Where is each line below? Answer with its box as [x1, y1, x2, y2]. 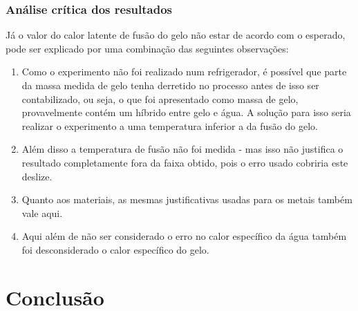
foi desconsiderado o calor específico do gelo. [21, 242, 209, 256]
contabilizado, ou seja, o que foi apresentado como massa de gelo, [21, 91, 299, 106]
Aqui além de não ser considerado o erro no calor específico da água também [21, 229, 347, 243]
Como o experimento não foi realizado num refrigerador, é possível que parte [21, 64, 347, 79]
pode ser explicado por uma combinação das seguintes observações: [6, 41, 289, 55]
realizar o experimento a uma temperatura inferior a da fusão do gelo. [21, 118, 318, 133]
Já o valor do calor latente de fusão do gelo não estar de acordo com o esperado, [6, 28, 346, 42]
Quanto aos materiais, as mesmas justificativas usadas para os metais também [21, 192, 352, 207]
